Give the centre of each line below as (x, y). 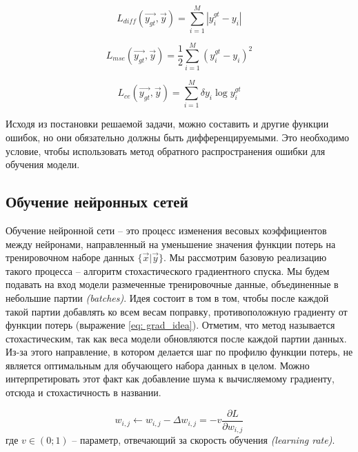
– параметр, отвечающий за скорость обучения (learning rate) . (203, 440)
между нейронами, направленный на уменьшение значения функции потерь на (171, 244)
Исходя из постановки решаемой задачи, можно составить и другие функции (167, 124)
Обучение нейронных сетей (97, 202)
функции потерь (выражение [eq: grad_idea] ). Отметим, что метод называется (170, 325)
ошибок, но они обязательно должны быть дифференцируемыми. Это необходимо (178, 137)
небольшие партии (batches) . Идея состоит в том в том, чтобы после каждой (167, 297)
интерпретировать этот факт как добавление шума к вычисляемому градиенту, (170, 379)
